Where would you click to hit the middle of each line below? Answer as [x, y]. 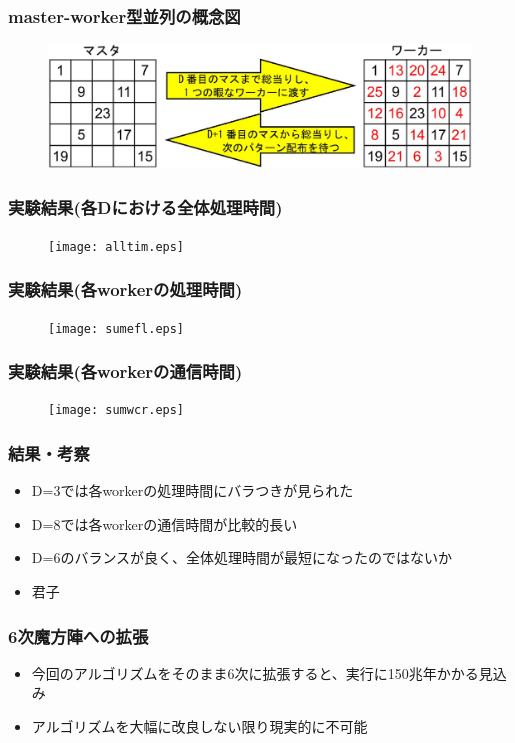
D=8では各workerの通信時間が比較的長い [164, 523]
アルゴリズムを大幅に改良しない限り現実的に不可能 [199, 726]
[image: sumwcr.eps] [116, 410]
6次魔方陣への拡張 [78, 635]
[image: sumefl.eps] [116, 328]
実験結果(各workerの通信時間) [125, 371]
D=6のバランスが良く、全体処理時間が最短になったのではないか [242, 557]
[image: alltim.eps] [116, 246]
